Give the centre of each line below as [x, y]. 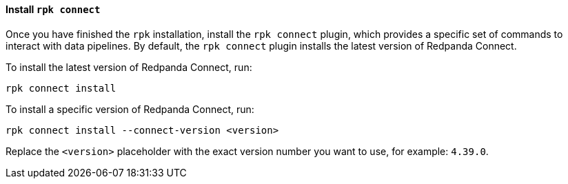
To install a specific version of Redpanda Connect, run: [130, 109]
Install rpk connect [53, 9]
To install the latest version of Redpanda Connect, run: [129, 67]
